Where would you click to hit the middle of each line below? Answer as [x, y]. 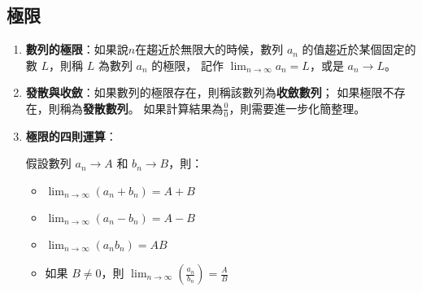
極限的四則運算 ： [71, 135]
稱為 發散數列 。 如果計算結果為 [141, 108]
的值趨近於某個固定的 [359, 49]
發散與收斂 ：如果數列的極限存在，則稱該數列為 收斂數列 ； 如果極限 [204, 92]
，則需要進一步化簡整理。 [297, 108]
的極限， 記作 [187, 65]
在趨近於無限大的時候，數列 [209, 49]
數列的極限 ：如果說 [77, 49]
